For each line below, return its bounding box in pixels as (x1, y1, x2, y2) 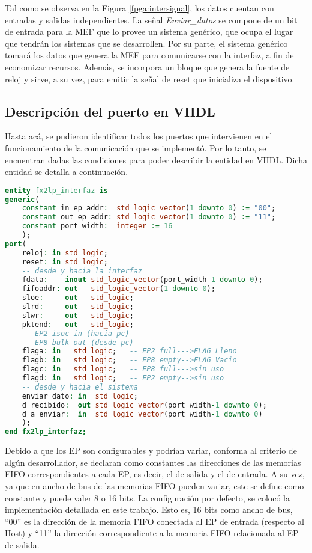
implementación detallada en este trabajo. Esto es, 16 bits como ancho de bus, (5, 503, 293, 516)
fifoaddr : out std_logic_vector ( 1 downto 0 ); (22, 284, 215, 293)
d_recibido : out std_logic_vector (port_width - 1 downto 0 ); (22, 400, 267, 409)
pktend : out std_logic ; (22, 320, 134, 329)
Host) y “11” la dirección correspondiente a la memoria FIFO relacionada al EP (5, 527, 299, 539)
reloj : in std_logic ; (22, 248, 108, 257)
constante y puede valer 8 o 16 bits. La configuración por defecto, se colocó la (5, 491, 290, 504)
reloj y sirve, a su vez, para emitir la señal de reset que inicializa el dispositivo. (5, 72, 295, 85)
